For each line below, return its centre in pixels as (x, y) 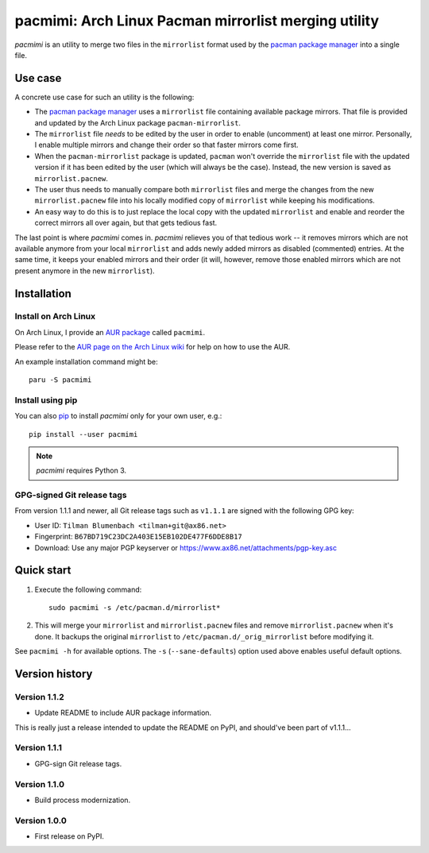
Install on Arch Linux (55, 316)
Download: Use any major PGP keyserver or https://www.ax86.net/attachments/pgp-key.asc (186, 547)
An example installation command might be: (86, 361)
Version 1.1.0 (40, 784)
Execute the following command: (88, 589)
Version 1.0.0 (41, 820)
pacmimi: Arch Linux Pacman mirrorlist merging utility (197, 21)
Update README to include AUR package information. (123, 713)
